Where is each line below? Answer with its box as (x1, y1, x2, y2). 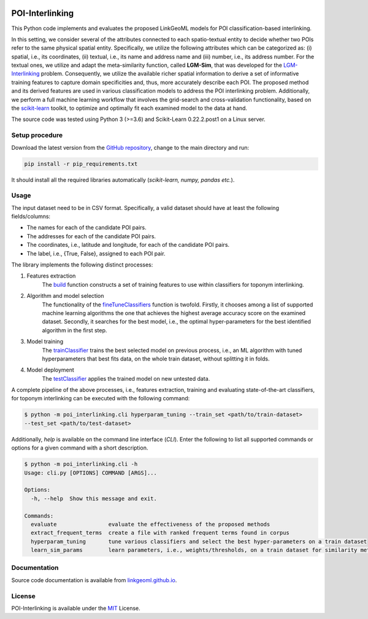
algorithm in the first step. (42, 326, 107, 334)
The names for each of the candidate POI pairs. (26, 224, 147, 232)
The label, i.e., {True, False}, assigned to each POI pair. (26, 249, 166, 257)
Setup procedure (11, 131, 63, 139)
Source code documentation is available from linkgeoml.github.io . (11, 576, 177, 583)
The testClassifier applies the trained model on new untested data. (42, 375, 210, 382)
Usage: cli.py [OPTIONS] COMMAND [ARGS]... (24, 469, 158, 476)
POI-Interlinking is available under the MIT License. (11, 605, 140, 612)
